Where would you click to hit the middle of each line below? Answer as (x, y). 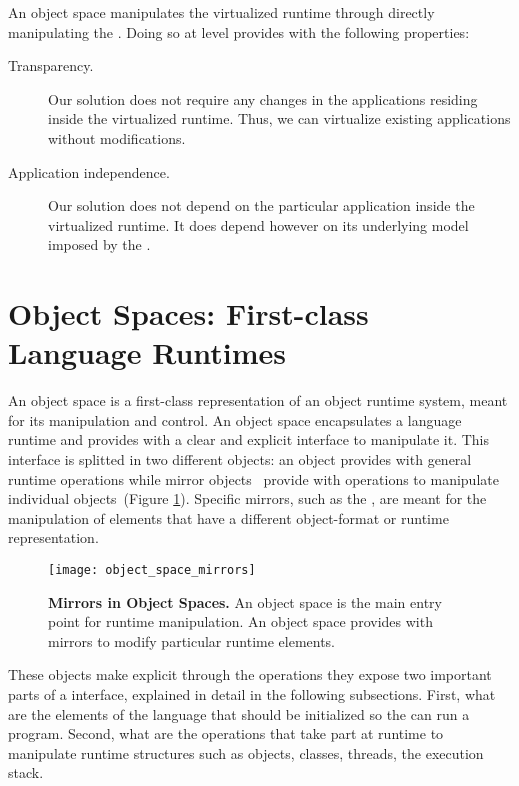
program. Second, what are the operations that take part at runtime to (226, 733)
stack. (26, 772)
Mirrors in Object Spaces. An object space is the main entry (245, 601)
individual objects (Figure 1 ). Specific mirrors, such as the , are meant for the (247, 498)
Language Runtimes (147, 352)
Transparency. (51, 65)
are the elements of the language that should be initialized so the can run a (239, 713)
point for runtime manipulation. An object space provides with (240, 621)
